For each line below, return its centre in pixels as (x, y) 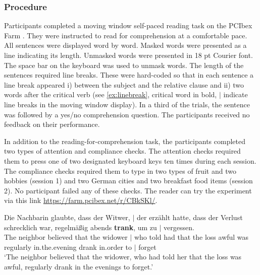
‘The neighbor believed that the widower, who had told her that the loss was (123, 257)
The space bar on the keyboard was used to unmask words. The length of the (124, 65)
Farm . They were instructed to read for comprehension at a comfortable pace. (126, 35)
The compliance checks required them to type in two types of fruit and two (120, 170)
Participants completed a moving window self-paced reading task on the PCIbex (128, 25)
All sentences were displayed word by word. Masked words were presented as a (125, 45)
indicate (236, 94)
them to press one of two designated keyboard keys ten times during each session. (130, 160)
